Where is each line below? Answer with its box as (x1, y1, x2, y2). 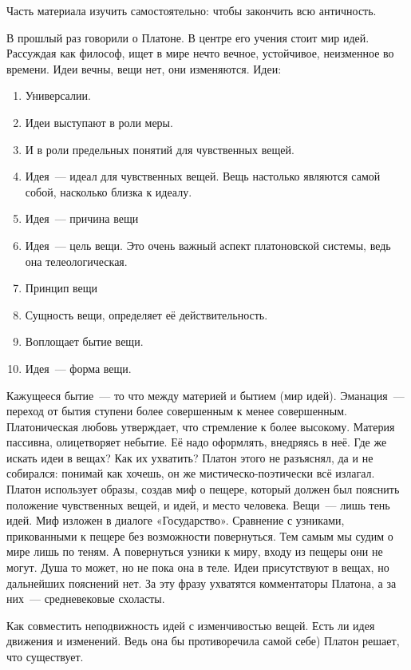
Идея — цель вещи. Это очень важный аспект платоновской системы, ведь (25, 236, 391, 253)
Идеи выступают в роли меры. (25, 113, 173, 130)
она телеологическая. (25, 252, 128, 269)
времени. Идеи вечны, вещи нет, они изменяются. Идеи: (6, 60, 282, 77)
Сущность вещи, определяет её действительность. (25, 306, 268, 323)
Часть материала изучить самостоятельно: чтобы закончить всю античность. (6, 2, 377, 18)
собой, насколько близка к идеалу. (25, 183, 192, 200)
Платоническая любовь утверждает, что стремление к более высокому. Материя (6, 418, 395, 434)
